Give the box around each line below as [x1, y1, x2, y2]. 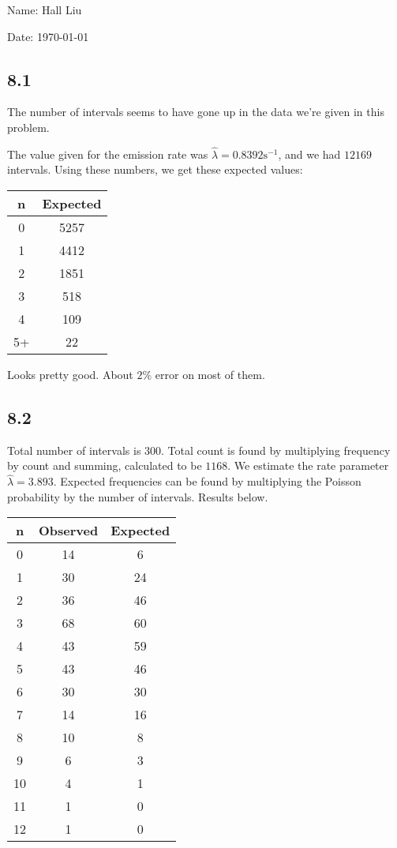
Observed [39, 521, 99, 540]
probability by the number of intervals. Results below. [7, 488, 268, 505]
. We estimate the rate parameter [227, 457, 389, 474]
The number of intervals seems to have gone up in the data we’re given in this [7, 103, 384, 120]
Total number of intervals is [7, 441, 141, 458]
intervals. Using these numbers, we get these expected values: [7, 161, 303, 178]
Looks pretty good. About [7, 366, 133, 382]
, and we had [278, 145, 341, 162]
